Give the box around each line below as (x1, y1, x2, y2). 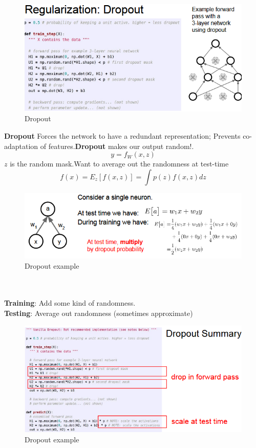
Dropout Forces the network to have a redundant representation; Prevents (4, 130, 241, 141)
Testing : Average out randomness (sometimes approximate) (4, 307, 193, 318)
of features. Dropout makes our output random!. (40, 140, 194, 151)
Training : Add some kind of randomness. (4, 297, 136, 308)
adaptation (4, 140, 38, 151)
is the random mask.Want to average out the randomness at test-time (10, 158, 229, 169)
